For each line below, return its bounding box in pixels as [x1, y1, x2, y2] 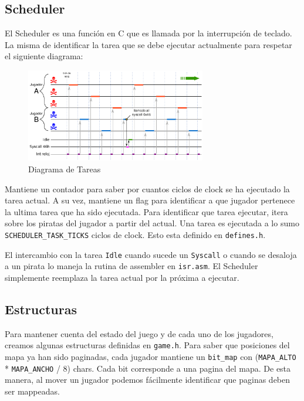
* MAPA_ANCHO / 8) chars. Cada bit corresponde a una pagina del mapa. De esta [5, 362, 291, 374]
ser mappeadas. [5, 385, 60, 397]
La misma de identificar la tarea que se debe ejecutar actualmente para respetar [5, 38, 292, 50]
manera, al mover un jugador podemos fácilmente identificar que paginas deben [5, 373, 291, 386]
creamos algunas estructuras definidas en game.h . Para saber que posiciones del [5, 339, 290, 351]
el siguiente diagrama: [5, 50, 83, 62]
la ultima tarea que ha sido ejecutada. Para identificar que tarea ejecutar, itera [5, 205, 288, 218]
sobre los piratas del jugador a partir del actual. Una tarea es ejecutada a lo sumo [5, 217, 299, 229]
